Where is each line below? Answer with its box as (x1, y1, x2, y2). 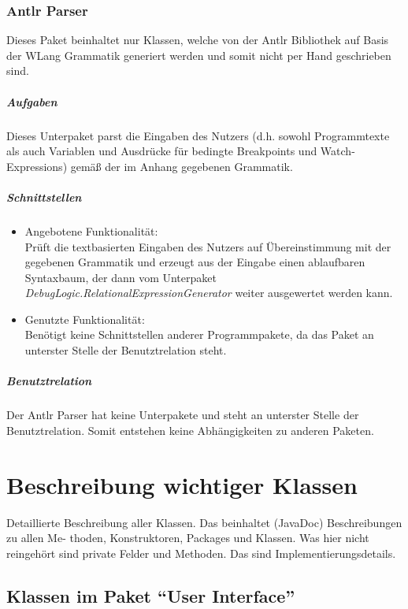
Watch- (320, 143, 355, 159)
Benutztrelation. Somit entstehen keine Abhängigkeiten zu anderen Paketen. (6, 421, 374, 438)
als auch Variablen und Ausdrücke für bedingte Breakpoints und (6, 143, 317, 159)
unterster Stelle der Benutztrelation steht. (24, 342, 227, 358)
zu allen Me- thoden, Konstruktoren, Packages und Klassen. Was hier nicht (6, 529, 369, 546)
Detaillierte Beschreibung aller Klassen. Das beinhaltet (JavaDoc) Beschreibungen (6, 514, 402, 530)
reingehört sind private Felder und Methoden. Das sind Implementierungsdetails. (6, 544, 396, 561)
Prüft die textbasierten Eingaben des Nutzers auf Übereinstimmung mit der (24, 238, 391, 254)
